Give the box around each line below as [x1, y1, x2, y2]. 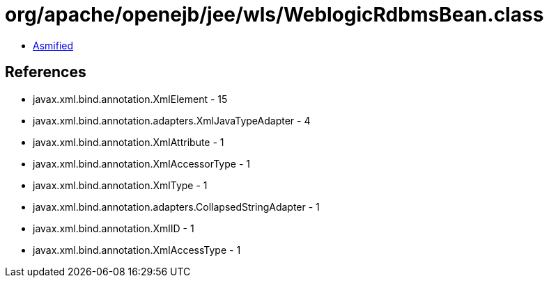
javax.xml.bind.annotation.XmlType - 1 [33, 179, 208, 191]
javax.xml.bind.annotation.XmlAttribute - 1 [33, 136, 224, 148]
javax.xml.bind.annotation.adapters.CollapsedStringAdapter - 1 [33, 200, 320, 213]
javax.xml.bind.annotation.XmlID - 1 [33, 222, 194, 234]
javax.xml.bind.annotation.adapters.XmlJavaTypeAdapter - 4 [33, 114, 311, 127]
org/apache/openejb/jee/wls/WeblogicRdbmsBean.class [5, 3, 544, 26]
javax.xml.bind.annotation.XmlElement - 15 [33, 92, 228, 105]
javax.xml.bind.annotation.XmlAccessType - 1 [33, 243, 241, 256]
